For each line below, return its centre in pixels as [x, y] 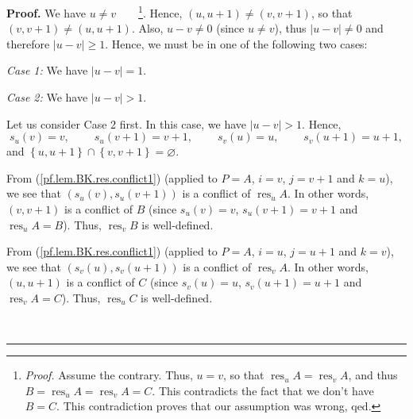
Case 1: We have [47, 70]
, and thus [373, 375]
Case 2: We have [47, 97]
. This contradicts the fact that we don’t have [263, 390]
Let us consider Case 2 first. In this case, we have [127, 123]
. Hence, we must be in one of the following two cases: [236, 43]
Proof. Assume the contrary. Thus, [109, 375]
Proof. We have [46, 12]
